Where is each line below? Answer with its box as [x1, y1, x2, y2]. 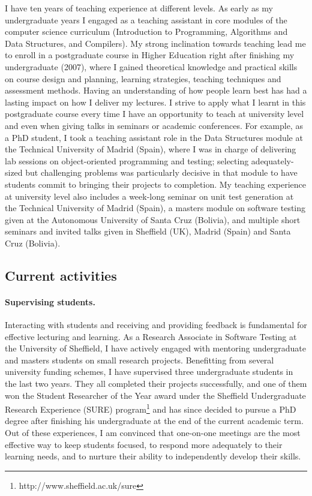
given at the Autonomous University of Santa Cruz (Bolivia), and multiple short [5, 213, 301, 226]
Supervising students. [5, 295, 95, 308]
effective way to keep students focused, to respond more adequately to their [5, 438, 283, 450]
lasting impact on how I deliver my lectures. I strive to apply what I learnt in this [5, 95, 306, 108]
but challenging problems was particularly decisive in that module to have [25, 166, 298, 179]
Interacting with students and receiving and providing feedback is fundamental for [5, 318, 307, 331]
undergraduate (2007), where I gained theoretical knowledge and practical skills [5, 60, 298, 73]
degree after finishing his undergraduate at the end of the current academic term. [5, 414, 304, 427]
